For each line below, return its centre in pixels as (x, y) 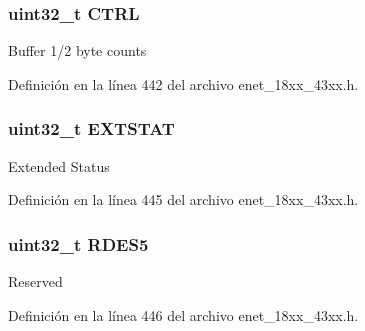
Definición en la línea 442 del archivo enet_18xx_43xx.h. (183, 83)
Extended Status (59, 165)
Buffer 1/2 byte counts (77, 50)
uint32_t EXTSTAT (91, 128)
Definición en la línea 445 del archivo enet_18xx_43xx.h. (183, 199)
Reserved (35, 281)
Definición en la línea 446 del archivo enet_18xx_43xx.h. (183, 314)
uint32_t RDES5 (78, 243)
